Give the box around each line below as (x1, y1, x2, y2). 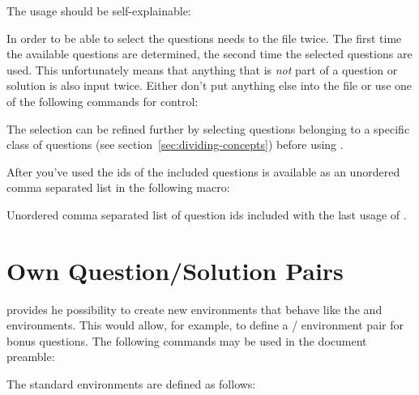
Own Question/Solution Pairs (6, 253, 344, 287)
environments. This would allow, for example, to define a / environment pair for (6, 316, 404, 333)
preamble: (6, 348, 55, 365)
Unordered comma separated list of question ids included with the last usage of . (6, 206, 407, 223)
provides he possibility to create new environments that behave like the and (6, 300, 383, 317)
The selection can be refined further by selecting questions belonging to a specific (6, 120, 410, 137)
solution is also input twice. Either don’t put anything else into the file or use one (6, 77, 413, 94)
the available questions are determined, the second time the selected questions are (6, 45, 413, 62)
